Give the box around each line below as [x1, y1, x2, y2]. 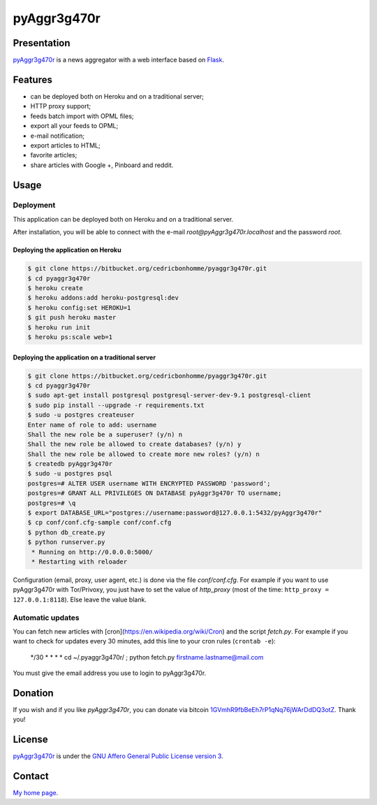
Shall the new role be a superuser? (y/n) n [27, 430, 183, 439]
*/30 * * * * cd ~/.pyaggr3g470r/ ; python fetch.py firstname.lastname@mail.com [30, 653, 264, 661]
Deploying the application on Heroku [13, 245, 121, 255]
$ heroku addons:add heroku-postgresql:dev [27, 294, 179, 302]
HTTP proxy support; [30, 102, 91, 111]
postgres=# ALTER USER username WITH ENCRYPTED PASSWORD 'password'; [27, 479, 271, 487]
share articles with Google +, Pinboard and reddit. [30, 161, 174, 169]
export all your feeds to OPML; [30, 122, 119, 130]
